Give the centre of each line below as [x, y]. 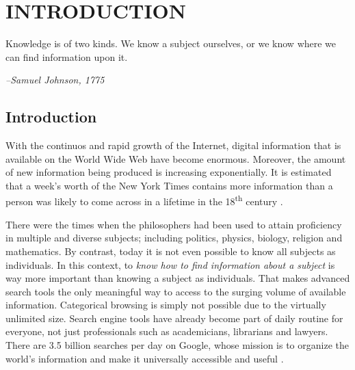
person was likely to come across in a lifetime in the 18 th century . [144, 200]
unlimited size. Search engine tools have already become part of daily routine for [174, 318]
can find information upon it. [67, 56]
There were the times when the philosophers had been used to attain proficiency [174, 224]
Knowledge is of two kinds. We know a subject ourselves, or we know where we [171, 43]
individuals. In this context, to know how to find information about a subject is [170, 264]
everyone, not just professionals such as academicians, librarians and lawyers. [167, 331]
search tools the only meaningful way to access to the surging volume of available [176, 291]
